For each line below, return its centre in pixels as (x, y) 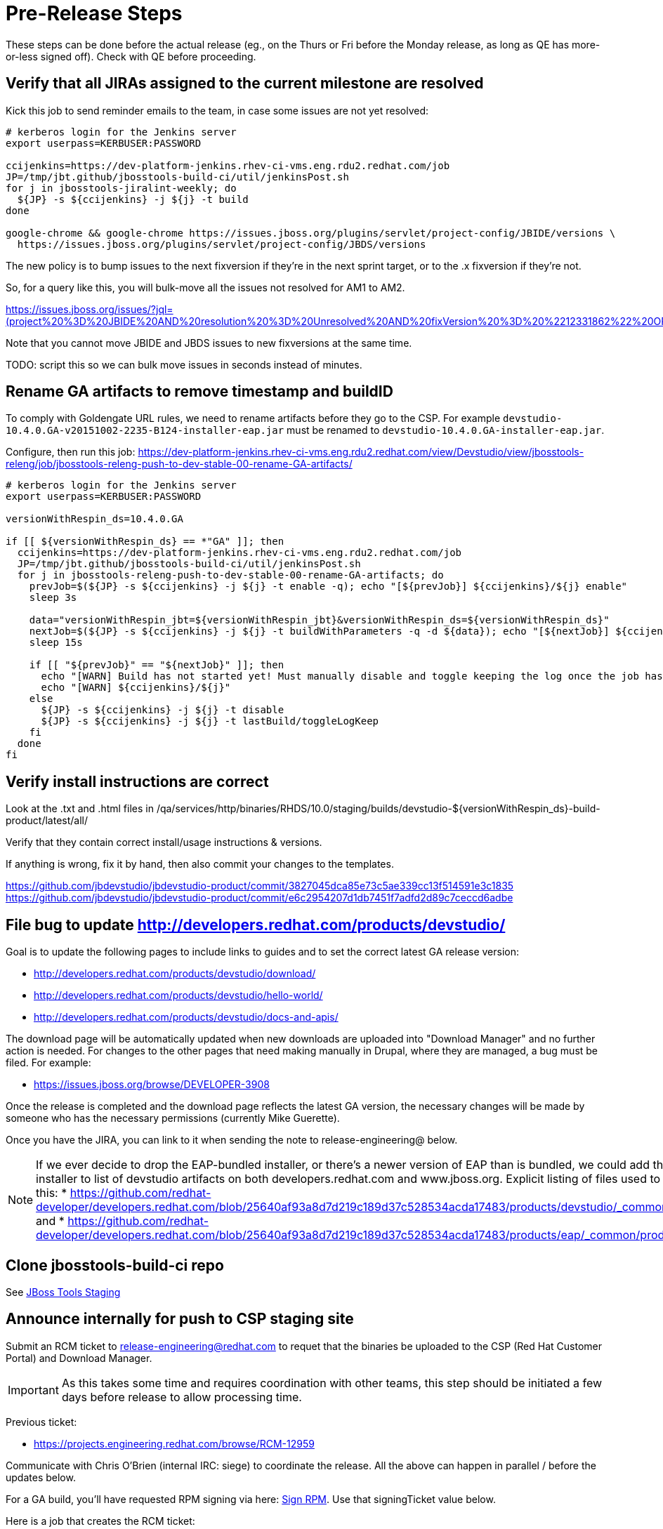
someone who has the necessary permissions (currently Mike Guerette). (173, 1118)
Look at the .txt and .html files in (80, 809)
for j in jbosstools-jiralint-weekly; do (121, 188)
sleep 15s (56, 643)
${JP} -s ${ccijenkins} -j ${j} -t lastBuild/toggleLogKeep (210, 721)
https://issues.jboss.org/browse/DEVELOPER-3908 (152, 1085)
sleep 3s (53, 598)
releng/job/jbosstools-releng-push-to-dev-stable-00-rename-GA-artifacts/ (179, 464)
